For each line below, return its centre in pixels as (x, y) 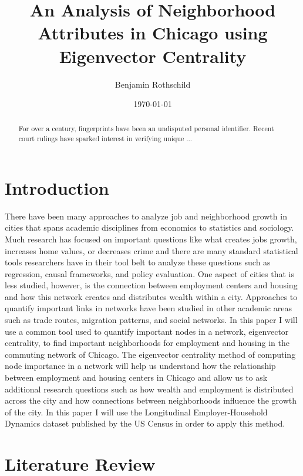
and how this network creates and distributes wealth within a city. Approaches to (151, 296)
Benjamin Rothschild (153, 84)
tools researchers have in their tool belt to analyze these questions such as (138, 262)
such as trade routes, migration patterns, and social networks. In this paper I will (151, 320)
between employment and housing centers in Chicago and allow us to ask (136, 377)
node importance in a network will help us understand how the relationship (140, 366)
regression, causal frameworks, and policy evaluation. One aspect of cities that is (150, 273)
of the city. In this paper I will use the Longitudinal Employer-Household (136, 412)
